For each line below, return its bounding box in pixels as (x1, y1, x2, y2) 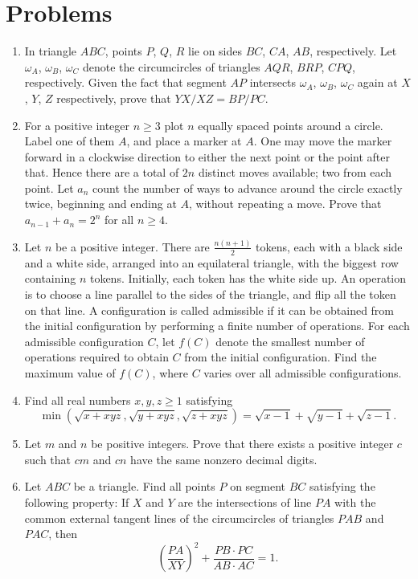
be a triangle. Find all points (73, 478, 215, 495)
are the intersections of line (178, 493, 312, 510)
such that (24, 451, 72, 467)
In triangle (24, 43, 77, 59)
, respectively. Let (309, 43, 397, 59)
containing (24, 270, 76, 287)
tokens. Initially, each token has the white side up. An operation (89, 270, 407, 287)
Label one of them (24, 133, 115, 149)
